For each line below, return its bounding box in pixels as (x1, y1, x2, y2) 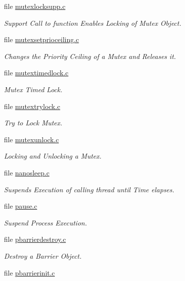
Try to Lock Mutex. (4, 117, 62, 128)
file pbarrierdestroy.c (4, 234, 66, 244)
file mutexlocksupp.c (4, 1, 66, 11)
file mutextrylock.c (4, 101, 60, 111)
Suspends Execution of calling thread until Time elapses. (4, 184, 175, 194)
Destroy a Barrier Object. (4, 250, 82, 261)
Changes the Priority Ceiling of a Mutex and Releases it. (4, 51, 176, 61)
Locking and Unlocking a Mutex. (4, 151, 102, 161)
